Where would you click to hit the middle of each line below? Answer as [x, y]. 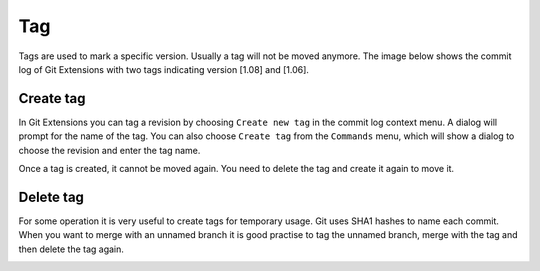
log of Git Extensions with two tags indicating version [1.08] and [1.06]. [164, 69]
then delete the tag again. [71, 249]
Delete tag [51, 196]
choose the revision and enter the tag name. [109, 150]
